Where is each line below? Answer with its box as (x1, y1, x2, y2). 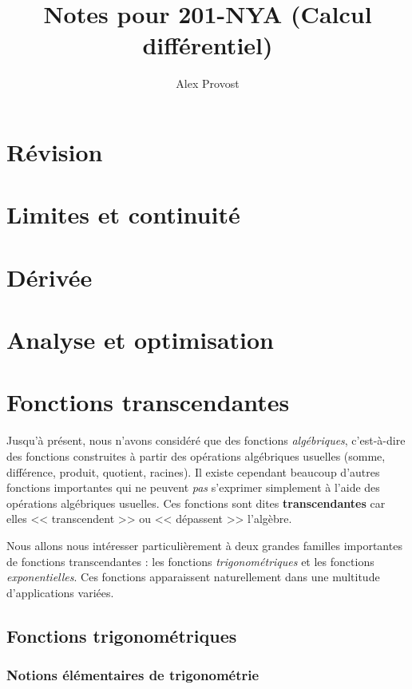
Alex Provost (176, 75, 240, 92)
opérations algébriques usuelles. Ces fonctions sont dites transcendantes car (6, 494, 386, 511)
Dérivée (6, 260, 93, 293)
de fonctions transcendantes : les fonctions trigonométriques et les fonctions (6, 552, 374, 569)
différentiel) (142, 29, 273, 61)
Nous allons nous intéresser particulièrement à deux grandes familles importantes (6, 537, 402, 553)
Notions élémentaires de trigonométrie (6, 664, 259, 684)
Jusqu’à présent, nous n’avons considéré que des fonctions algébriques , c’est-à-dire (6, 432, 406, 449)
